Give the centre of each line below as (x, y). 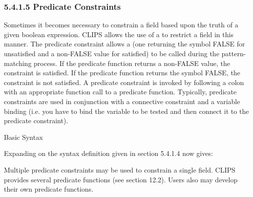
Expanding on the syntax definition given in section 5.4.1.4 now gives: (108, 153)
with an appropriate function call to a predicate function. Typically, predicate (120, 92)
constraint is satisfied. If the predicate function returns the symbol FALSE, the (122, 73)
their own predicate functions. (49, 189)
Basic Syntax (23, 137)
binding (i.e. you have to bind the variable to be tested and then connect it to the (126, 111)
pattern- (234, 53)
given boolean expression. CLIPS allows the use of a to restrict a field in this (119, 34)
